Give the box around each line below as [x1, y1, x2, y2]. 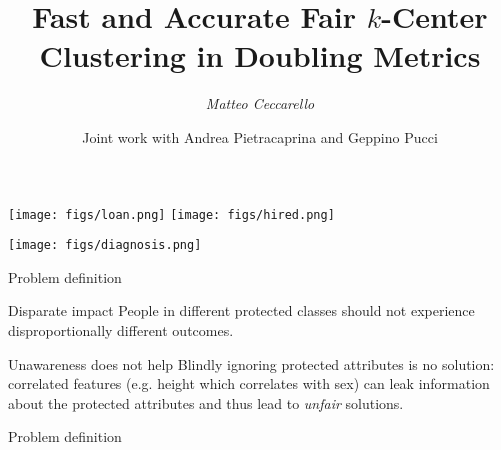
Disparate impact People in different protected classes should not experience [8, 300, 475, 321]
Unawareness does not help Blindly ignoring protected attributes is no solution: [8, 353, 495, 374]
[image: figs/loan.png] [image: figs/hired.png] [8, 207, 335, 222]
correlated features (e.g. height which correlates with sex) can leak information [8, 373, 490, 394]
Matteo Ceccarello [205, 93, 315, 114]
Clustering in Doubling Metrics [39, 35, 481, 76]
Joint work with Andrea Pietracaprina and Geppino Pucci [82, 126, 438, 147]
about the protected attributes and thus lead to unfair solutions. [8, 392, 404, 413]
